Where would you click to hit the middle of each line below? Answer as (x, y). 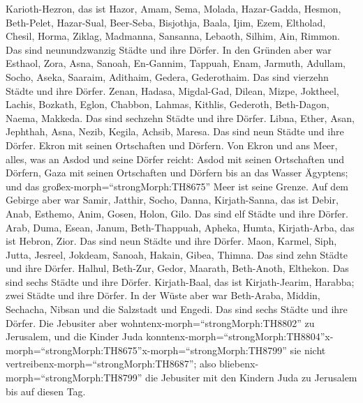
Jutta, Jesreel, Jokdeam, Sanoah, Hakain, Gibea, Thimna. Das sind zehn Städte (177, 254)
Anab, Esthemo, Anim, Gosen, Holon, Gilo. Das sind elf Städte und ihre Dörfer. (177, 213)
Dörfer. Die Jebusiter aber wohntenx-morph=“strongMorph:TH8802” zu (160, 322)
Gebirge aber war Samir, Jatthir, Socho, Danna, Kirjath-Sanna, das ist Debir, (172, 200)
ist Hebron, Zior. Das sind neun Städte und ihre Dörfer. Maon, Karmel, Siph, (171, 241)
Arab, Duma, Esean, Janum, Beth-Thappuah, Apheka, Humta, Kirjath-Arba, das (180, 227)
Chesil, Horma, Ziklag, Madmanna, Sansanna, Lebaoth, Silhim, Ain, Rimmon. (173, 36)
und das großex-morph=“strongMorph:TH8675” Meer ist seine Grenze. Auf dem (177, 186)
